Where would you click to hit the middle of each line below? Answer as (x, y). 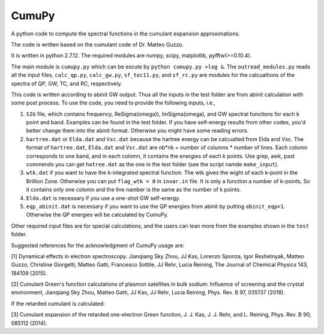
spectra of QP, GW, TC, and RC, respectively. (67, 83)
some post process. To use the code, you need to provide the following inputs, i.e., (113, 103)
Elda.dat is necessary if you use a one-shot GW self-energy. (103, 198)
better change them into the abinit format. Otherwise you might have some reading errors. (137, 131)
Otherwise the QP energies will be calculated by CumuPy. (97, 215)
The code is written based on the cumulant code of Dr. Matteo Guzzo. (97, 44)
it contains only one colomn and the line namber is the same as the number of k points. (133, 190)
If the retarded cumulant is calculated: (58, 303)
